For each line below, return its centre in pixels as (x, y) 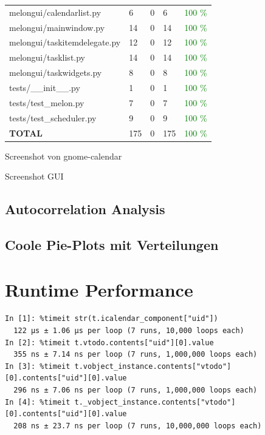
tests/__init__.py (45, 87)
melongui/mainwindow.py (57, 27)
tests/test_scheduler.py (53, 117)
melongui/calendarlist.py (55, 12)
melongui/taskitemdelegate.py (65, 42)
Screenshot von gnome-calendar (64, 156)
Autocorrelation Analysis (85, 209)
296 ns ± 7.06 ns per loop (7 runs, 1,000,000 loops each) (136, 390)
